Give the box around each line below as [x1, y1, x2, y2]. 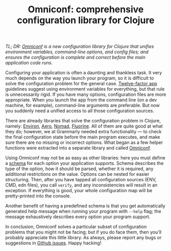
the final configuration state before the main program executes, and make [5, 134, 160, 140]
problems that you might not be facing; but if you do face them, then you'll [5, 229, 162, 235]
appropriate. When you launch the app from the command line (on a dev [5, 97, 157, 103]
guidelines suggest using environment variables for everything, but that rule [5, 86, 165, 92]
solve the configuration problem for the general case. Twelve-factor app [5, 80, 157, 87]
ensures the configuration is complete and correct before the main [5, 54, 145, 60]
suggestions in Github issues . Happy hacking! [5, 240, 102, 246]
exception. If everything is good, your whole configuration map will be [5, 187, 153, 194]
